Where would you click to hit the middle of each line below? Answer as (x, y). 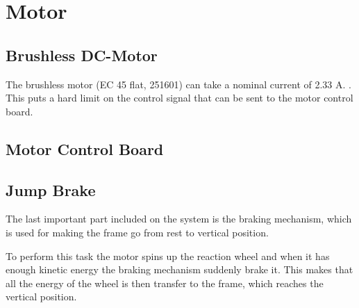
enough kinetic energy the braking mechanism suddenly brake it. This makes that (179, 269)
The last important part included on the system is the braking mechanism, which (179, 219)
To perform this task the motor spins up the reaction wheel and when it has (168, 256)
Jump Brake (51, 189)
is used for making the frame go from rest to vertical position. (137, 232)
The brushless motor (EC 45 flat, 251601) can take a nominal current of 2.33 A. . (178, 84)
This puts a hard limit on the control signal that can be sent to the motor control (179, 98)
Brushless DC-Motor (82, 55)
